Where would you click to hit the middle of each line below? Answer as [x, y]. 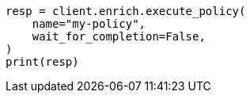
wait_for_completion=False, [119, 36]
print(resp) [42, 62]
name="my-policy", [89, 24]
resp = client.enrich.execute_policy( [126, 11]
